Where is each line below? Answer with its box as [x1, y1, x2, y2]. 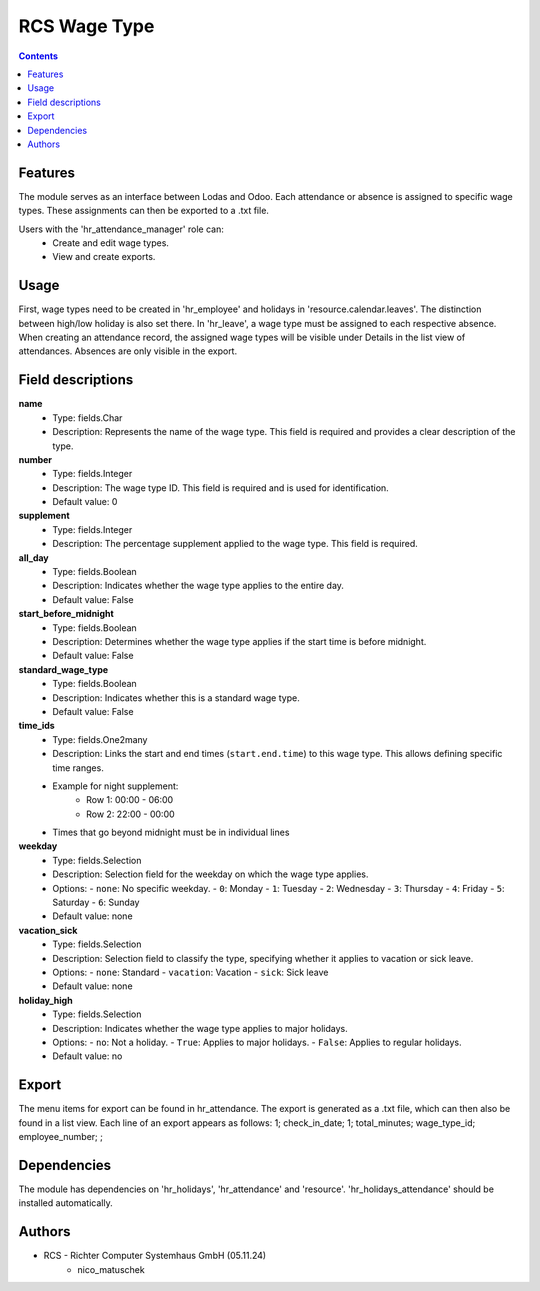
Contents [18, 50, 59, 62]
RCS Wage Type [18, 15, 155, 37]
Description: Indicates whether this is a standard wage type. [52, 691, 300, 704]
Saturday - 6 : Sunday [52, 896, 140, 909]
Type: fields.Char [52, 411, 123, 424]
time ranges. [52, 761, 104, 774]
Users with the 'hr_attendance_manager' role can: [18, 223, 224, 235]
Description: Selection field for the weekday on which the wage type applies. [52, 868, 369, 880]
